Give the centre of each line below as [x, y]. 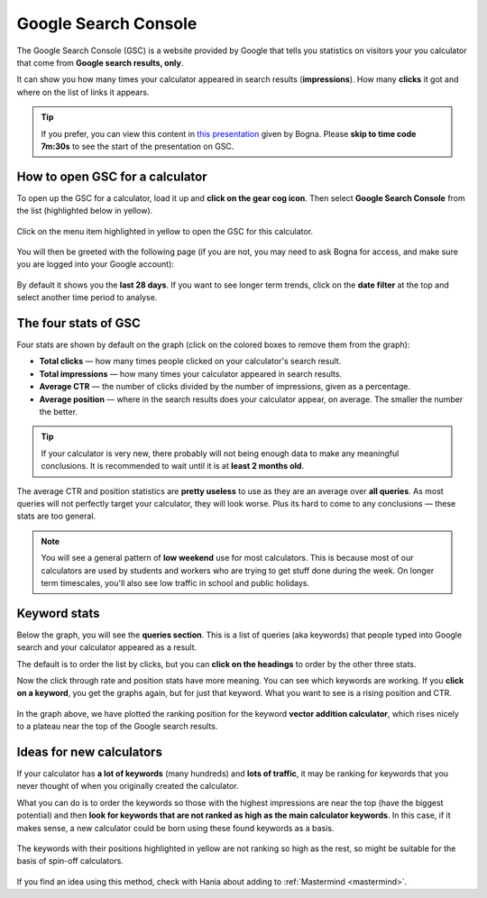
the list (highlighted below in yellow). [85, 211]
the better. [59, 412]
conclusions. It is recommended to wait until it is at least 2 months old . [173, 466]
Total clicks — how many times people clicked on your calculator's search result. [190, 362]
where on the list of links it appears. [83, 92]
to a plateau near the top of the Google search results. [117, 727]
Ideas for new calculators [89, 751]
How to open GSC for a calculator [112, 176]
